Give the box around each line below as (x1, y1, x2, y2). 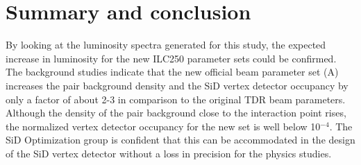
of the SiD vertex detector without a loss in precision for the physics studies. (6, 146, 332, 160)
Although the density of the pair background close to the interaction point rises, (6, 105, 346, 120)
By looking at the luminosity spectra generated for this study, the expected (6, 37, 326, 52)
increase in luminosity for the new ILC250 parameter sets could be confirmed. (6, 51, 337, 65)
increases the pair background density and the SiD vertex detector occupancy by (6, 78, 349, 92)
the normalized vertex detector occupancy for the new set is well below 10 (6, 119, 321, 133)
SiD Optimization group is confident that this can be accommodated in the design (6, 132, 355, 147)
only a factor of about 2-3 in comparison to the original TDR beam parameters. (6, 92, 346, 106)
